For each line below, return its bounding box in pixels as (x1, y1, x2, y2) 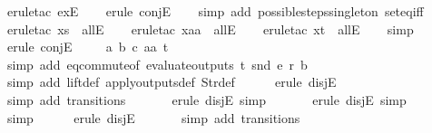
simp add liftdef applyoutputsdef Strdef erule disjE (6, 72, 337, 91)
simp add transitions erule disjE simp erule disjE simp (6, 90, 407, 109)
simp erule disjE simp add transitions (6, 108, 300, 127)
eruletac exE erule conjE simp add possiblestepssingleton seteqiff (6, 2, 424, 20)
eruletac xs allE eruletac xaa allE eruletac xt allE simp (6, 19, 414, 38)
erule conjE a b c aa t (6, 37, 169, 56)
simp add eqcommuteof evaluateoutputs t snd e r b (6, 54, 308, 73)
